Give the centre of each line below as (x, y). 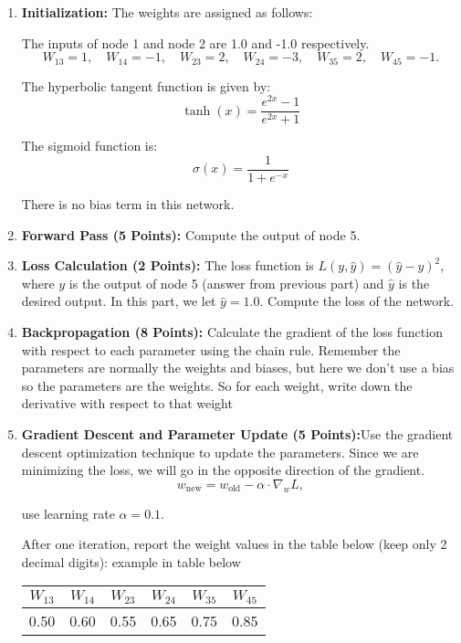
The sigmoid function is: (89, 146)
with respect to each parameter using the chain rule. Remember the (211, 349)
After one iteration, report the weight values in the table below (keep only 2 (234, 544)
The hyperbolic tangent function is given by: (146, 85)
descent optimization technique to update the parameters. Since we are (220, 452)
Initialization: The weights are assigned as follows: (167, 12)
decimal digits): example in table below (131, 561)
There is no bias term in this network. (128, 204)
